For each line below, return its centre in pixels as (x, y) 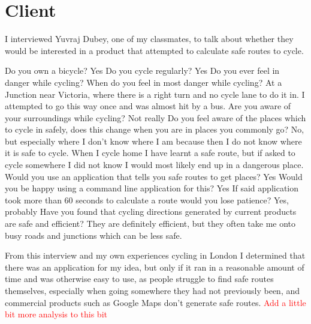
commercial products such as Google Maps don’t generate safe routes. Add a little (155, 302)
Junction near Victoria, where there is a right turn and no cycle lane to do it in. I (155, 94)
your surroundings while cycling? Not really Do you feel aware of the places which (155, 117)
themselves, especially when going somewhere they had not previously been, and (152, 290)
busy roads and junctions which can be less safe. (93, 235)
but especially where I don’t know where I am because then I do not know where (153, 141)
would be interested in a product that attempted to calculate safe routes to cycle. (154, 50)
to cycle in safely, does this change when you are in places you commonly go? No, (155, 129)
